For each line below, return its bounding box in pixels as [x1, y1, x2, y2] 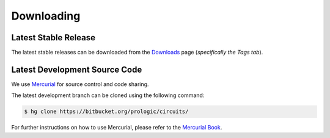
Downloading [11, 9, 81, 23]
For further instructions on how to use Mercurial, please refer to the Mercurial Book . [11, 124, 222, 131]
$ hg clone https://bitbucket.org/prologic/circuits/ [24, 108, 189, 115]
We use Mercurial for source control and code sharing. [11, 80, 149, 88]
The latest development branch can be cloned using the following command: [11, 92, 205, 99]
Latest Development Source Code [11, 64, 142, 74]
